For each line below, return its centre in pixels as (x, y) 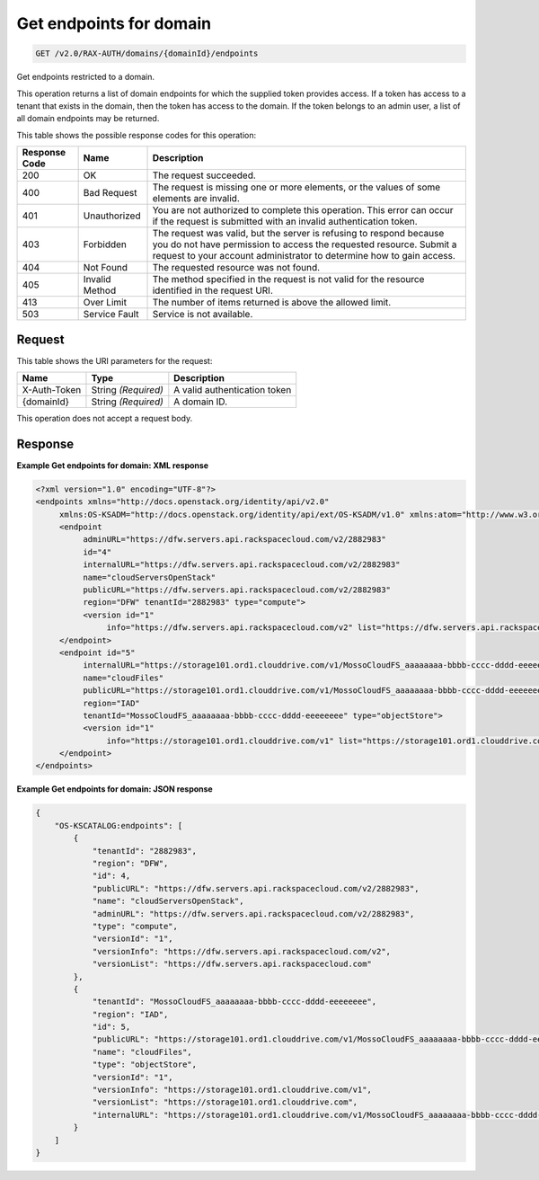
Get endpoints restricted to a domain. (85, 77)
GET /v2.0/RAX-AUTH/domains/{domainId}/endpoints (147, 53)
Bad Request (110, 193)
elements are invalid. (196, 199)
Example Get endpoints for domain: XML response (113, 465)
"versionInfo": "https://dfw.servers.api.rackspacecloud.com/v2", (241, 951)
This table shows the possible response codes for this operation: (137, 135)
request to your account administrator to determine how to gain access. (304, 256)
